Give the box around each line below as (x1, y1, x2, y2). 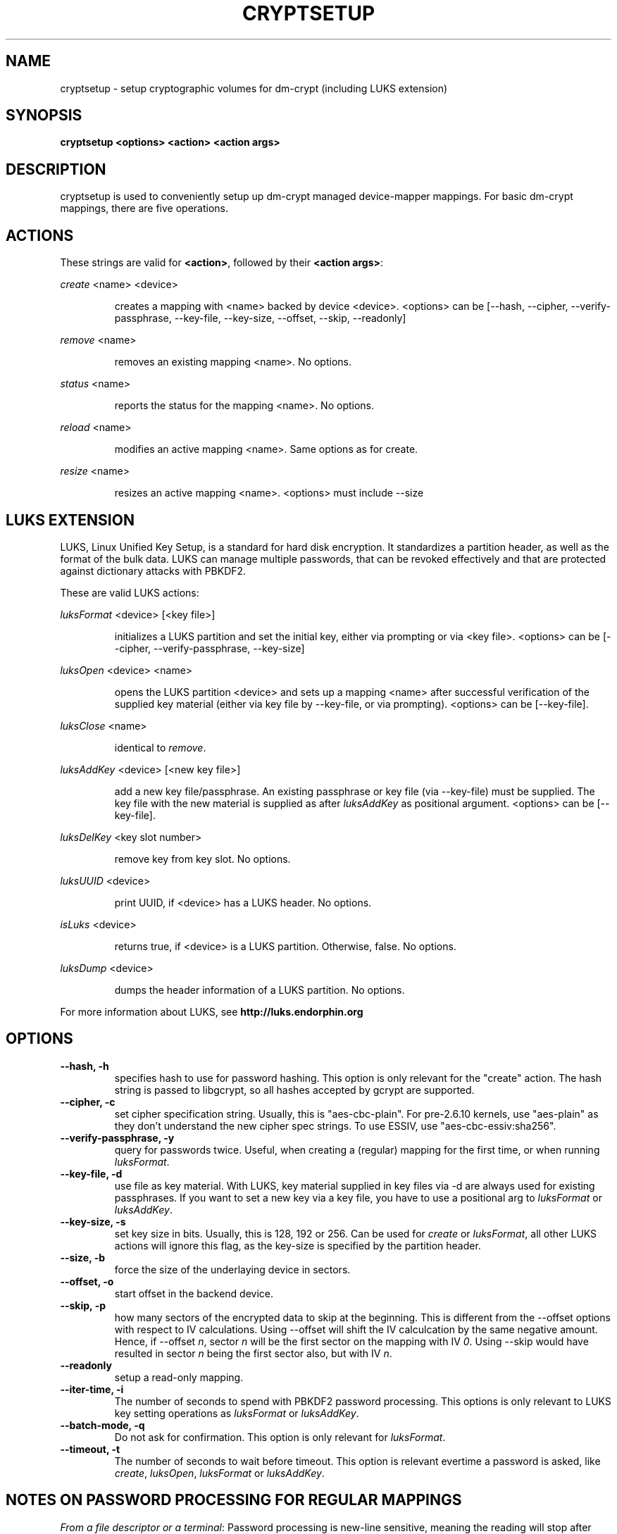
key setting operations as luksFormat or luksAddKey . (114, 1407, 359, 1419)
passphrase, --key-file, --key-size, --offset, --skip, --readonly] (114, 312, 406, 325)
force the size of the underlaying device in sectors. (114, 1263, 351, 1276)
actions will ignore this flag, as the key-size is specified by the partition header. (114, 1239, 481, 1252)
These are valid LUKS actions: (60, 586, 199, 599)
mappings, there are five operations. (60, 202, 229, 215)
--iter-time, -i (60, 1383, 124, 1395)
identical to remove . (114, 741, 206, 754)
